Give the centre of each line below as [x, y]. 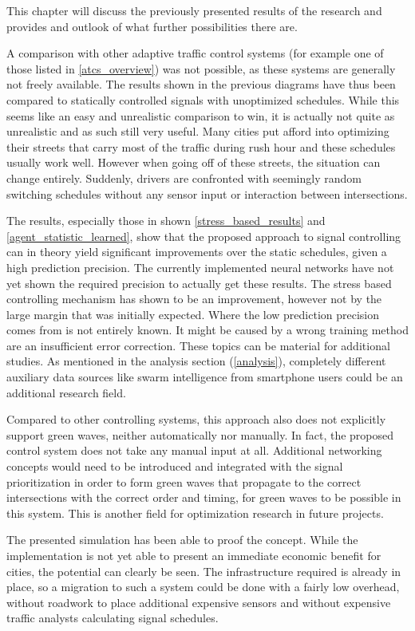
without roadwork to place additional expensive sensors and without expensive [199, 602]
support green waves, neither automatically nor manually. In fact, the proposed [200, 434]
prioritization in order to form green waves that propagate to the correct [184, 481]
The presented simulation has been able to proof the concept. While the [182, 540]
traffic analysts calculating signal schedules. [113, 618]
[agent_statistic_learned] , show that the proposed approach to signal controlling [204, 236]
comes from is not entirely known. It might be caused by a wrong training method [207, 330]
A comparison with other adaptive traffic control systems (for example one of [195, 53]
